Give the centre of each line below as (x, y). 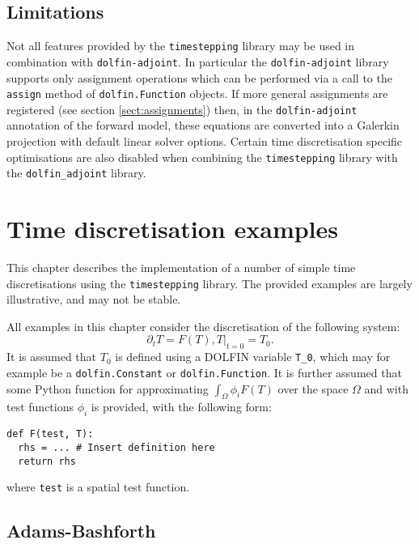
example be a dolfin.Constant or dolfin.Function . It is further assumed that (204, 372)
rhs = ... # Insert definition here (116, 447)
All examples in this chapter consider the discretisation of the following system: (203, 326)
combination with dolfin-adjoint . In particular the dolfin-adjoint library (198, 61)
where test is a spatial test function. (98, 487)
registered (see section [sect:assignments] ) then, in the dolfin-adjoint (182, 109)
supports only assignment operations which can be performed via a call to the (199, 77)
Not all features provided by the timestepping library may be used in (181, 46)
